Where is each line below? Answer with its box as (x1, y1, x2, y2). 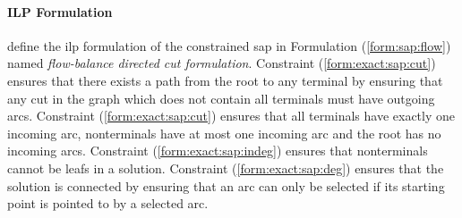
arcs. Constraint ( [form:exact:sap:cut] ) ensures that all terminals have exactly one (7, 106, 456, 125)
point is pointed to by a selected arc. (7, 194, 209, 213)
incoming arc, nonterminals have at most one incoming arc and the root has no (7, 123, 441, 142)
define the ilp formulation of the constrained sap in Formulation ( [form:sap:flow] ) (7, 36, 451, 54)
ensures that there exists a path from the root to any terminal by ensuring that (7, 71, 443, 89)
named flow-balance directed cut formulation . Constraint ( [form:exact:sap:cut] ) (7, 54, 436, 72)
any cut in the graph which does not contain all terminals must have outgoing (7, 88, 435, 107)
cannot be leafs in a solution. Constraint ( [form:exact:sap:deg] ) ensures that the (7, 158, 444, 177)
